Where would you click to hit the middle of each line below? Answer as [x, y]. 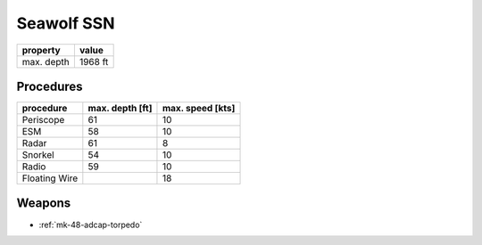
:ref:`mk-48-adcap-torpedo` [91, 225]
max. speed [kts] [199, 109]
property [42, 50]
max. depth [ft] [120, 109]
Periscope [43, 120]
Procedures [50, 86]
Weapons [44, 204]
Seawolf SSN [66, 23]
